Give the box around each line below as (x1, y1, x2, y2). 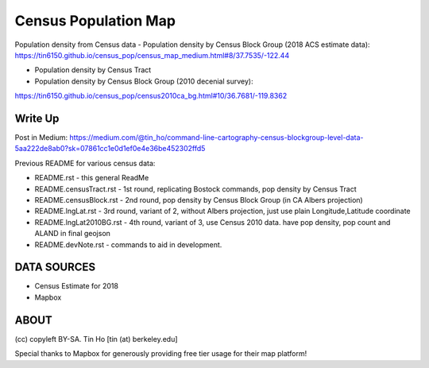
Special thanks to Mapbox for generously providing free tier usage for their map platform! (14, 349, 307, 358)
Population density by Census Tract (34, 65, 152, 75)
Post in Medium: (14, 133, 68, 142)
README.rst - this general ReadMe (34, 173, 149, 183)
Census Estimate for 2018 (34, 281, 119, 291)
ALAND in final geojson (34, 229, 111, 238)
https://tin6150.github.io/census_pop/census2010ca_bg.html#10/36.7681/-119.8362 (14, 91, 288, 101)
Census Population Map (14, 12, 176, 29)
